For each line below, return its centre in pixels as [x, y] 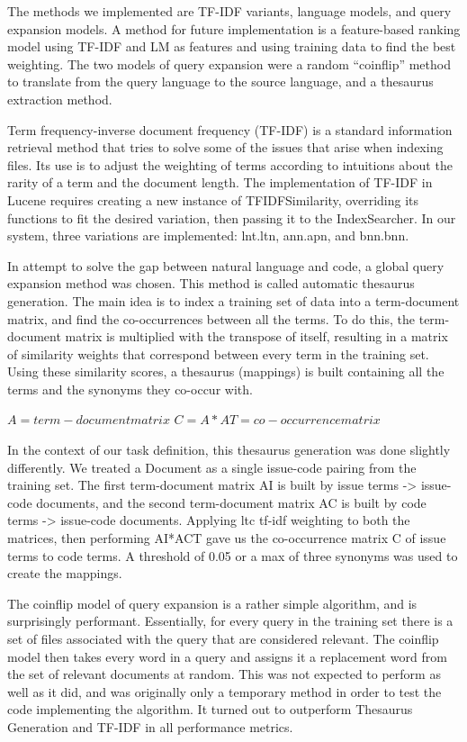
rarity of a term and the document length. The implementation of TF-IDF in [220, 182]
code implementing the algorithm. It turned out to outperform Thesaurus [210, 709]
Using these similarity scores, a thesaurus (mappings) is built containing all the [226, 371]
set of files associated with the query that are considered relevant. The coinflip [223, 638]
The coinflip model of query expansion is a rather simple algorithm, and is [212, 603]
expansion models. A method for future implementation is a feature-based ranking [234, 28]
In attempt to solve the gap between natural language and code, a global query [226, 265]
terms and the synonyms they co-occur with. [130, 389]
